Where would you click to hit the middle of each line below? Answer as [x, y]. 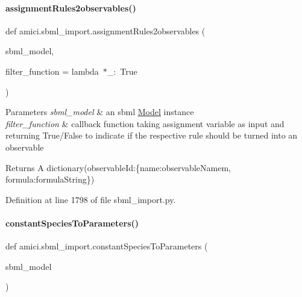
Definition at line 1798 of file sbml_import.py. [91, 199]
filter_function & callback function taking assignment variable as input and [145, 123]
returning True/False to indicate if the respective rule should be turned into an [152, 135]
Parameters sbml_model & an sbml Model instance [100, 112]
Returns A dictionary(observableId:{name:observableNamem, [118, 167]
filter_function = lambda [52, 71]
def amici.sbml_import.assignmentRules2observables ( [105, 30]
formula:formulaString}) [50, 179]
